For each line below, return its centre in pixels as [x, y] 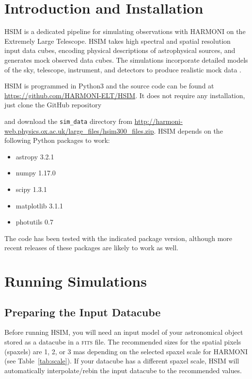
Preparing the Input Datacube [83, 312]
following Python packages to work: [57, 140]
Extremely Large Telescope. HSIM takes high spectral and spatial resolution [118, 41]
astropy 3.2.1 [35, 156]
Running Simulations [76, 281]
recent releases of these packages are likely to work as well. [92, 248]
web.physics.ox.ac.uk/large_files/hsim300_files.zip [79, 130]
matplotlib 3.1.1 [39, 205]
